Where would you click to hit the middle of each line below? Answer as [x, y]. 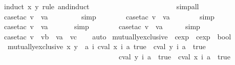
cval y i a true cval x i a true [174, 56]
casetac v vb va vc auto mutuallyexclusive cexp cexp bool [117, 36]
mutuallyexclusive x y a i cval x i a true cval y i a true [106, 46]
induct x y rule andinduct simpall [101, 6]
